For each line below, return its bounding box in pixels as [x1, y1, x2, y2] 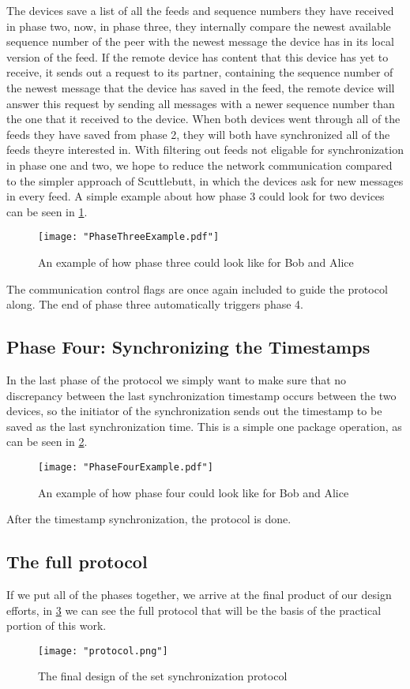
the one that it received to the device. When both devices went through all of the [6, 110, 401, 127]
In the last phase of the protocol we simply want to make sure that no [6, 371, 347, 388]
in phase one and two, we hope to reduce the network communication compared [6, 156, 393, 173]
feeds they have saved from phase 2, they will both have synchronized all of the [6, 125, 390, 142]
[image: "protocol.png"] [38, 645, 168, 657]
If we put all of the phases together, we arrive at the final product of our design [6, 586, 392, 602]
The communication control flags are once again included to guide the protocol [6, 280, 388, 297]
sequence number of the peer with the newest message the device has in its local [6, 33, 394, 50]
